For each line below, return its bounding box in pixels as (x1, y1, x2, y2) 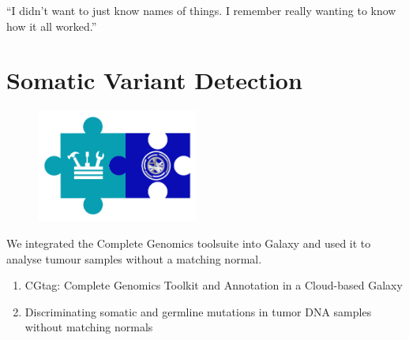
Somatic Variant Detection (6, 64, 302, 96)
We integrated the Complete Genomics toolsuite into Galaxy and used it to (6, 234, 371, 251)
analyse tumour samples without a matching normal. (6, 250, 262, 267)
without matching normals (24, 319, 153, 335)
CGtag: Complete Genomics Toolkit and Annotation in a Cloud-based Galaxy (24, 277, 403, 293)
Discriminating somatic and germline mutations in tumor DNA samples (24, 303, 372, 319)
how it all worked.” (6, 17, 97, 34)
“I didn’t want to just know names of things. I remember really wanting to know (6, 2, 396, 18)
